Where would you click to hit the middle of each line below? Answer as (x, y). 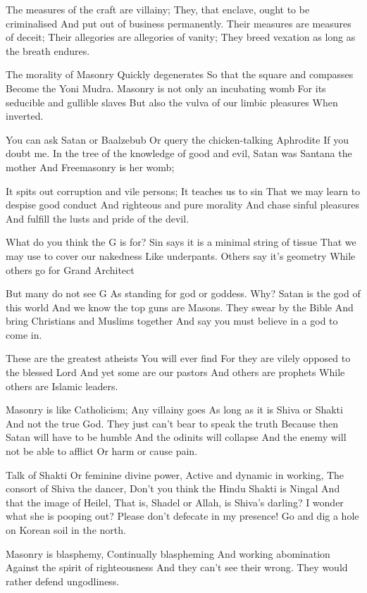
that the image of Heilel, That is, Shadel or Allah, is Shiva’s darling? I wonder (175, 502)
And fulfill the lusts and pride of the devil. (98, 218)
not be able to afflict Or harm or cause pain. (102, 451)
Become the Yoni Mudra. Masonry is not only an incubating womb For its (166, 88)
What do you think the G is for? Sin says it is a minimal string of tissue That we (181, 242)
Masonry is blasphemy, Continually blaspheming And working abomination (168, 553)
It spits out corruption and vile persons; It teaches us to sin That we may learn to (183, 191)
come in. (24, 334)
